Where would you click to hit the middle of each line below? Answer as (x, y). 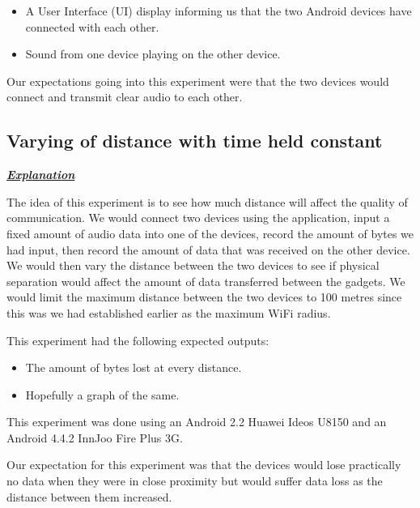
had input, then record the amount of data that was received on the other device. (208, 249)
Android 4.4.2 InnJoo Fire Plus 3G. (95, 437)
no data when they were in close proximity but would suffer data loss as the (195, 481)
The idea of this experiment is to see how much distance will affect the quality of (207, 201)
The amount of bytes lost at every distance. (134, 367)
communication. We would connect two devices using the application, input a (198, 218)
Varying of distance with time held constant (195, 141)
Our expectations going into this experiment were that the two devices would (198, 81)
